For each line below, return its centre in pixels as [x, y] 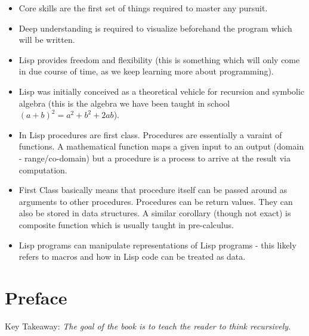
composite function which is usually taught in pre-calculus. [126, 224]
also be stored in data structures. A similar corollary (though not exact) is [155, 213]
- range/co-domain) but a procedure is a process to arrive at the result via [154, 158]
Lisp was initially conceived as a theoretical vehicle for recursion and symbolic [162, 91]
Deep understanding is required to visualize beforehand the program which [155, 28]
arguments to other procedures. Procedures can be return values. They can [156, 201]
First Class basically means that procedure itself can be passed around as [153, 190]
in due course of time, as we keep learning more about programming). [146, 71]
